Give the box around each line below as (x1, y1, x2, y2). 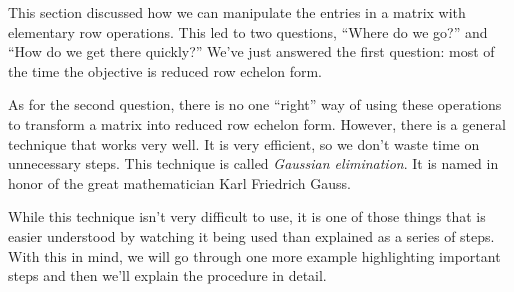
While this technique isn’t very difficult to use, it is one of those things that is (8, 206, 486, 227)
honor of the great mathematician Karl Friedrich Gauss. (8, 172, 351, 193)
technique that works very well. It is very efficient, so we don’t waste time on (8, 133, 480, 154)
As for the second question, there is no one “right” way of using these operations (8, 94, 502, 115)
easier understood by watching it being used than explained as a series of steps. (8, 225, 495, 246)
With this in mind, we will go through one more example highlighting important (8, 245, 501, 266)
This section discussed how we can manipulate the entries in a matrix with (8, 2, 466, 22)
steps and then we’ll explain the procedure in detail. (8, 265, 327, 286)
